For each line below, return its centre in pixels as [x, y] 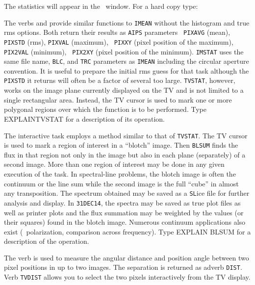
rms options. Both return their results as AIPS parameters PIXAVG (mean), [117, 32]
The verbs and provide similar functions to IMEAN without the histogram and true [127, 22]
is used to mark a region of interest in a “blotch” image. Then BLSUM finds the [121, 145]
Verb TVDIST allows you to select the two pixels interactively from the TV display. [127, 277]
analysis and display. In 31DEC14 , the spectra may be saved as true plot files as [122, 202]
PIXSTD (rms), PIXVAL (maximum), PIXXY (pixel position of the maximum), [119, 41]
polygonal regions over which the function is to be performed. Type [105, 109]
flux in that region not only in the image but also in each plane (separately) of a [125, 154]
